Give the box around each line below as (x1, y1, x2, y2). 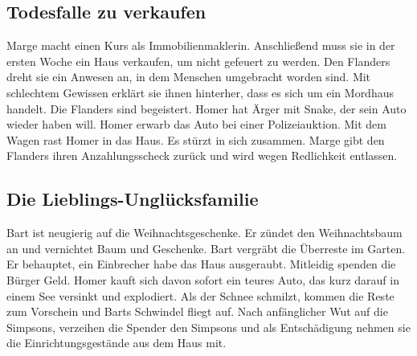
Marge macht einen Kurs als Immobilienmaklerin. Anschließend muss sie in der (6, 37, 395, 54)
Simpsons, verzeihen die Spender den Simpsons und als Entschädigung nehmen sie (6, 318, 411, 335)
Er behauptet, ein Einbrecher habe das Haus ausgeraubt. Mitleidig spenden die (6, 256, 396, 272)
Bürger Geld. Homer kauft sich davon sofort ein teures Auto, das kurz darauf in (6, 271, 399, 288)
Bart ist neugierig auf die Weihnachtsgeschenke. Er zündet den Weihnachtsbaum (6, 224, 403, 241)
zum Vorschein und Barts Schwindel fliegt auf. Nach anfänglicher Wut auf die (6, 303, 388, 320)
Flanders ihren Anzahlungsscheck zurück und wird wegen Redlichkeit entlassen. (6, 147, 398, 164)
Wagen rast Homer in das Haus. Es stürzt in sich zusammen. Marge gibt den (6, 131, 385, 148)
